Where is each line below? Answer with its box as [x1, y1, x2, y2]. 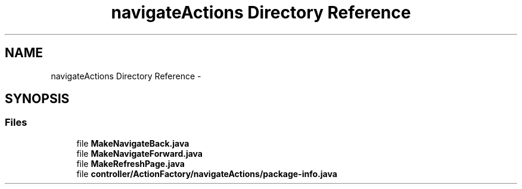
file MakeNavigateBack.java [76, 138, 189, 148]
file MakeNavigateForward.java [76, 148, 203, 159]
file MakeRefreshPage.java [76, 158, 185, 169]
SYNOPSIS [5, 91, 70, 107]
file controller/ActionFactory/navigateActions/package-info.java [76, 168, 337, 179]
